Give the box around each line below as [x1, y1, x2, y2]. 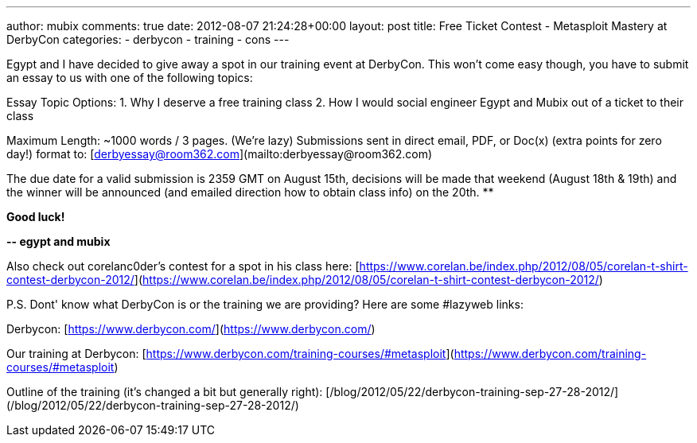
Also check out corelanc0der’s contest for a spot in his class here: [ [6, 259, 360, 273]
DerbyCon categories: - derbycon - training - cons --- [6, 33, 290, 46]
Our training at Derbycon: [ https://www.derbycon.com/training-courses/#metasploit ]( [6, 347, 454, 360]
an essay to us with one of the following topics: [6, 71, 253, 84]
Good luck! [6, 210, 65, 223]
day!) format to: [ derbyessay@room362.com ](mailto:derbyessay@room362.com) [6, 147, 433, 161]
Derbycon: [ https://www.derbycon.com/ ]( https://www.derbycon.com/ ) [6, 322, 376, 336]
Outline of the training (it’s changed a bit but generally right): [6, 385, 323, 398]
